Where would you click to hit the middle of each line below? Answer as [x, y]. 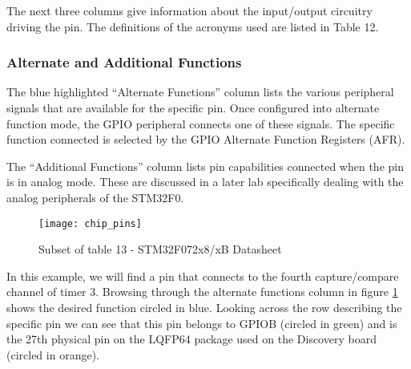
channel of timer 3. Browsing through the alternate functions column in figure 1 [202, 292]
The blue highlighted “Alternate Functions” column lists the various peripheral [200, 92]
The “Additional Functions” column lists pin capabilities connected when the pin [205, 166]
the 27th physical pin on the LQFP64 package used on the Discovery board [191, 339]
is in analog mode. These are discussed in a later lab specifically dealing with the [205, 182]
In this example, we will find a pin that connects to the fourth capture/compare [203, 276]
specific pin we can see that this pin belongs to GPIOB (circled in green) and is [202, 323]
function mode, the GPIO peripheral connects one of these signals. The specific [201, 123]
